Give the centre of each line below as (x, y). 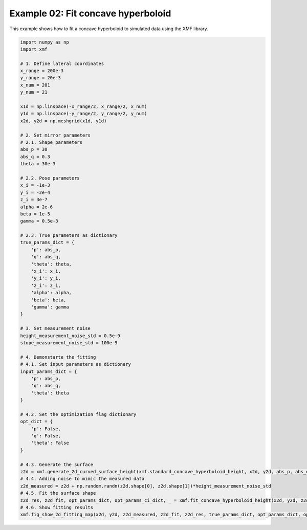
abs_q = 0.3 (35, 157)
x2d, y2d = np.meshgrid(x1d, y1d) (63, 121)
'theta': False (50, 443)
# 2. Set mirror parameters (55, 135)
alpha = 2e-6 (37, 207)
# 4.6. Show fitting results (57, 507)
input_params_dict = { (49, 371)
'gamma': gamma (50, 307)
